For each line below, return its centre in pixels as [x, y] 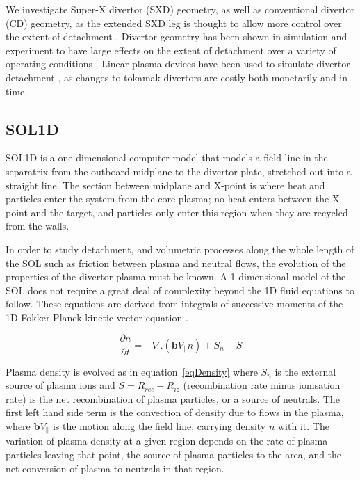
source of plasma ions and [60, 385]
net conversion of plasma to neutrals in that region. [115, 468]
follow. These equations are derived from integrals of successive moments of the [174, 304]
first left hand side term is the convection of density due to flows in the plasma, [175, 412]
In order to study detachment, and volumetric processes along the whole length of [180, 249]
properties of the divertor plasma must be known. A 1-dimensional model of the [176, 277]
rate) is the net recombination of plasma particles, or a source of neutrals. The [173, 398]
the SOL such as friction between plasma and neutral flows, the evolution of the [176, 263]
